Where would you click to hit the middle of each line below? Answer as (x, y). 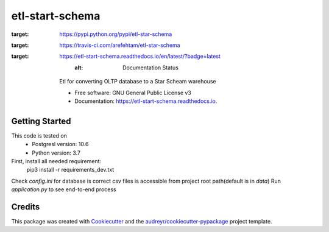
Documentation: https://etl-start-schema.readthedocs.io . (146, 101)
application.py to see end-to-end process (64, 189)
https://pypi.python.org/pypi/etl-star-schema (116, 34)
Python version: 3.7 (56, 153)
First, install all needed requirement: (56, 161)
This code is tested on (39, 135)
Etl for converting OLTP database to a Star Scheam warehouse (138, 82)
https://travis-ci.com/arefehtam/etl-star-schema (120, 45)
